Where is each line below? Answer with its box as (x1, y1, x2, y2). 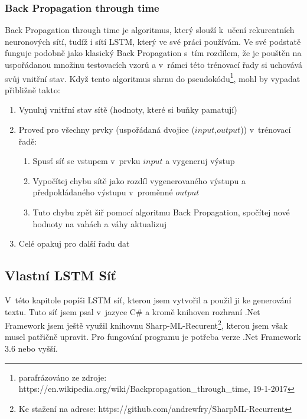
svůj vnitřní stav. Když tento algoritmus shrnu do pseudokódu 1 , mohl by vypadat (5, 70, 301, 84)
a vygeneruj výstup (165, 155, 235, 167)
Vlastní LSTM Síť (5, 266, 116, 284)
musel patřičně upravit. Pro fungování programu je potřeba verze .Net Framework (5, 330, 301, 343)
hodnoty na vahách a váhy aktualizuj (32, 217, 166, 230)
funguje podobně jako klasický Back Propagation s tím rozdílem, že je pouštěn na (5, 47, 302, 59)
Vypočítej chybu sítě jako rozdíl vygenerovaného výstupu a (32, 174, 246, 186)
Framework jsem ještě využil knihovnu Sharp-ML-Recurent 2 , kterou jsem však (5, 317, 288, 331)
